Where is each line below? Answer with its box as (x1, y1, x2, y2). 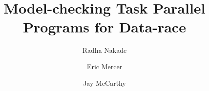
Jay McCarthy (83, 77, 126, 88)
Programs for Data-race (23, 17, 186, 37)
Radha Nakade (82, 45, 127, 55)
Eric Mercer (86, 61, 123, 71)
